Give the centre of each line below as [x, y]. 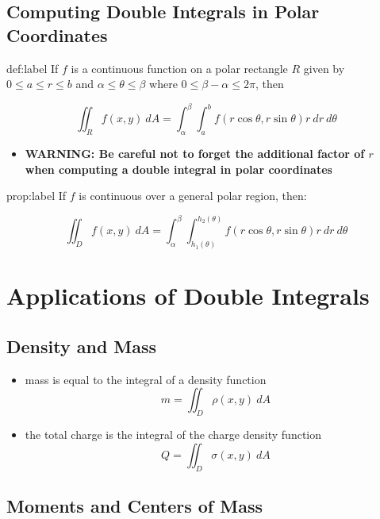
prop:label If [36, 196]
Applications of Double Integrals [188, 296]
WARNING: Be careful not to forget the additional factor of [195, 154]
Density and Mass [82, 346]
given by [324, 68]
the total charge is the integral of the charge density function [173, 434]
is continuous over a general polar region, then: [193, 196]
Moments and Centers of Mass [134, 505]
